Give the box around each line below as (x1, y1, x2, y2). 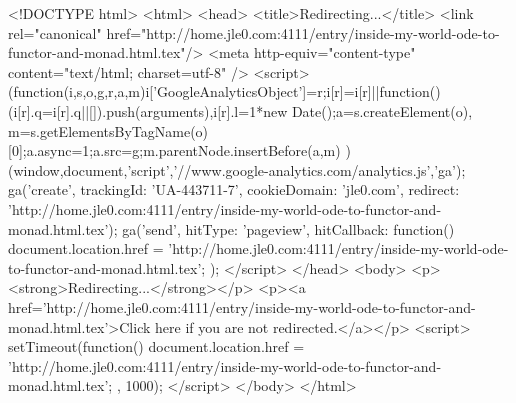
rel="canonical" (8, 22, 102, 43)
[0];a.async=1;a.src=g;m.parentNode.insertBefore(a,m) (8, 140, 341, 161)
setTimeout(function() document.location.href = (8, 336, 305, 357)
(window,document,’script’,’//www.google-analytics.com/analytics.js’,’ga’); (8, 159, 466, 180)
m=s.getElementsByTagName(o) (8, 120, 209, 141)
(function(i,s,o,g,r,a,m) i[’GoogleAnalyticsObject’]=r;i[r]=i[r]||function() (8, 81, 441, 102)
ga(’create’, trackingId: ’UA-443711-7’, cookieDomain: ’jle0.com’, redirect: (8, 179, 460, 200)
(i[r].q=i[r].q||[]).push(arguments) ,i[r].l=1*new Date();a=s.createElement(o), (8, 100, 473, 121)
